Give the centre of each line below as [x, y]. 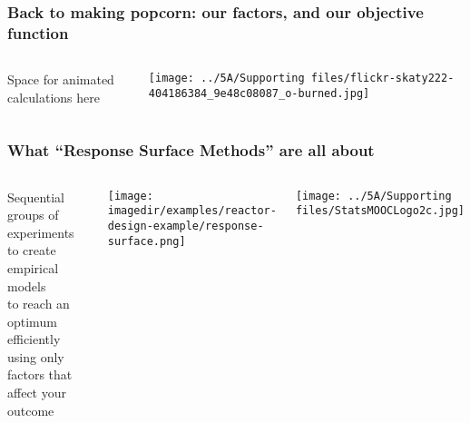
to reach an [39, 304]
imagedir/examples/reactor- [192, 211]
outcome [31, 410]
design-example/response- [186, 226]
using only [36, 356]
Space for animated [61, 79]
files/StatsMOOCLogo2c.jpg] [380, 211]
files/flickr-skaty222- [382, 79]
